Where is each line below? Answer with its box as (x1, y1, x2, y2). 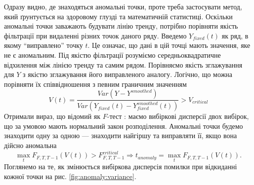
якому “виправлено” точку (4, 40, 83, 50)
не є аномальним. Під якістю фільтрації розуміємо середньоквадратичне (4, 49, 221, 60)
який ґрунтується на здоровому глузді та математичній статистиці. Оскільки (4, 11, 233, 21)
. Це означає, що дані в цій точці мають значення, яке (87, 40, 251, 50)
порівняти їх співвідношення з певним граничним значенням (4, 78, 187, 89)
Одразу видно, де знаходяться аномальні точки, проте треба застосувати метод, (4, 1, 242, 11)
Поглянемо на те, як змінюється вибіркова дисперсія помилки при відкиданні (4, 161, 237, 172)
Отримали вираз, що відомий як (4, 111, 101, 121)
